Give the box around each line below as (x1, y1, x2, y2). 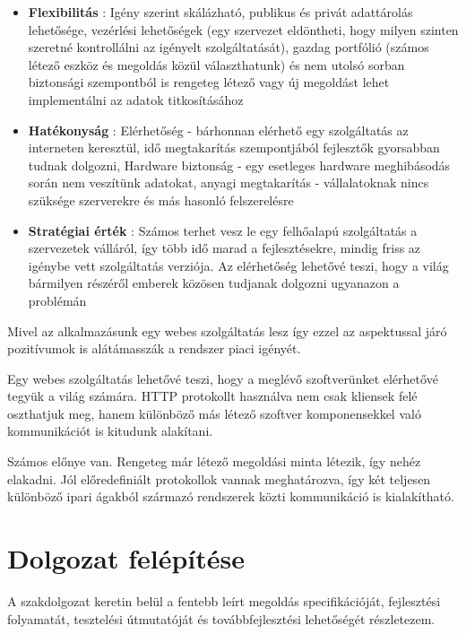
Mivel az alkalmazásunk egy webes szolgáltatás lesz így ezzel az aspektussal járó (7, 321, 447, 340)
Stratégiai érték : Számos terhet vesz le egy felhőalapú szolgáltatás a (28, 221, 418, 239)
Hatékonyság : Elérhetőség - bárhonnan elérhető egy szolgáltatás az (28, 120, 409, 139)
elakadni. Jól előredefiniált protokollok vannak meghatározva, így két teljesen (7, 469, 431, 488)
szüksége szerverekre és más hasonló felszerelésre (28, 190, 294, 209)
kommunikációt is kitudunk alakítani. (7, 421, 213, 440)
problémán (28, 291, 87, 309)
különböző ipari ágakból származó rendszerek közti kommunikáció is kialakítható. (7, 487, 454, 506)
